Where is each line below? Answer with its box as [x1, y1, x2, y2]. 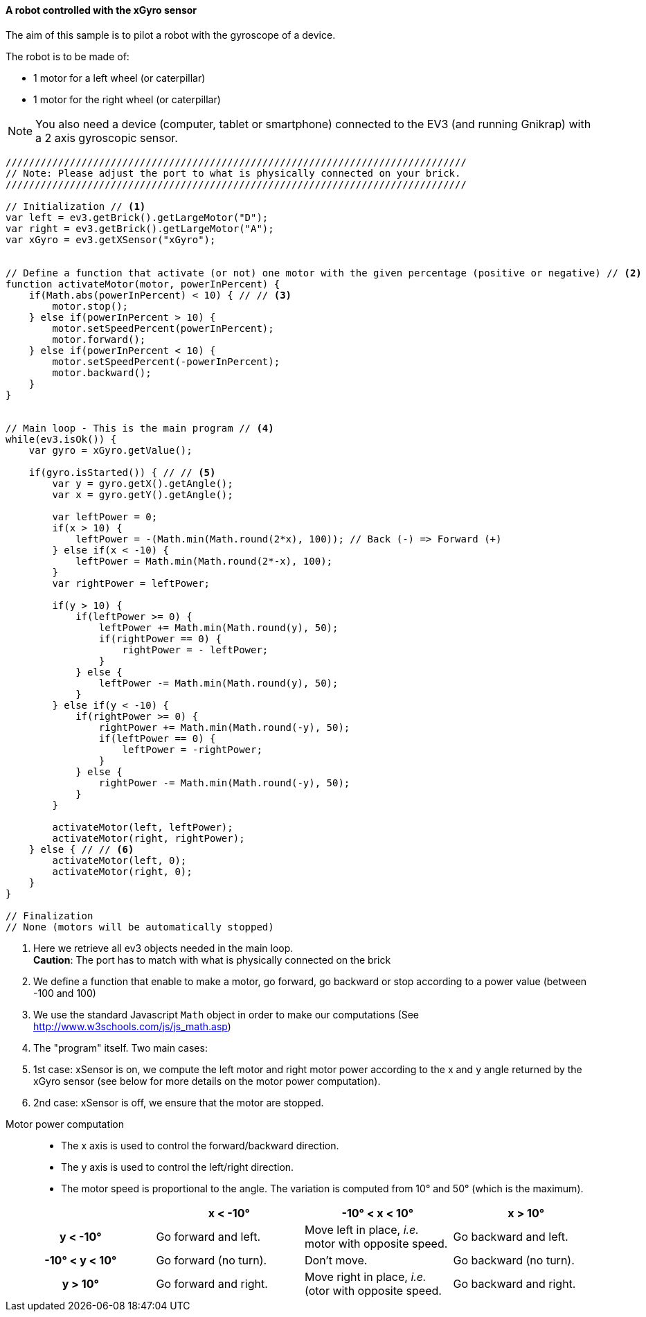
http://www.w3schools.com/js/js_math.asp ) [33, 1020, 231, 1032]
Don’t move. [305, 1253, 368, 1267]
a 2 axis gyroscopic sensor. [35, 130, 178, 145]
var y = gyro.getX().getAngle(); [52, 477, 233, 489]
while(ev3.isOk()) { [6, 433, 117, 445]
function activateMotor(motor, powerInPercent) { [6, 278, 280, 290]
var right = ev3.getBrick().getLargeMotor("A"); [6, 222, 274, 234]
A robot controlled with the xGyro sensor [6, 4, 197, 16]
